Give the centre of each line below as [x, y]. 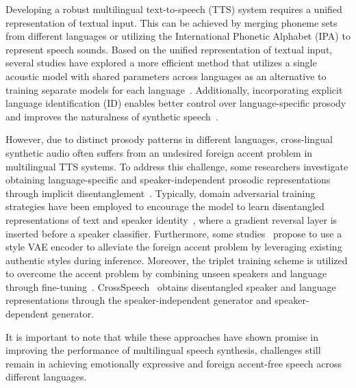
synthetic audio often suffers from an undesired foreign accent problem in [159, 152]
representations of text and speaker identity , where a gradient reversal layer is [171, 219]
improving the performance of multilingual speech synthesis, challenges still [163, 350]
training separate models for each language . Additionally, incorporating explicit [174, 89]
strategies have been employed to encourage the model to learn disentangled [165, 206]
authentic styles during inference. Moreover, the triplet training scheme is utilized [177, 260]
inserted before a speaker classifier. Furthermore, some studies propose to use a [174, 233]
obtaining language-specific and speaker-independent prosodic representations [168, 180]
